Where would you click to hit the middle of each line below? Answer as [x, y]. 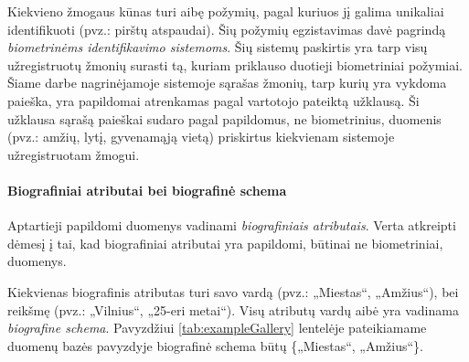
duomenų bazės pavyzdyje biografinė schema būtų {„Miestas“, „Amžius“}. [216, 345]
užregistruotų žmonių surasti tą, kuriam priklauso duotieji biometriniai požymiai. [235, 64]
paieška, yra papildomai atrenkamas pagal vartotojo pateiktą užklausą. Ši [213, 100]
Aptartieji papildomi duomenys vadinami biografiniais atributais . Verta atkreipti [232, 225]
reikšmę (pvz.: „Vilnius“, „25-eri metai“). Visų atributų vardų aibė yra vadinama [233, 309]
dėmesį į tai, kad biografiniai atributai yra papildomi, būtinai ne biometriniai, [225, 243]
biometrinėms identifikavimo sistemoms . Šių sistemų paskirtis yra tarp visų [218, 47]
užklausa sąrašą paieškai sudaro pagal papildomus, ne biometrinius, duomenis [224, 118]
